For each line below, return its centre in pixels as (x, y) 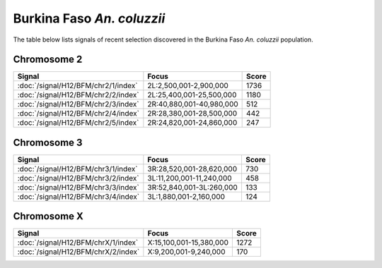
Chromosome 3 (48, 142)
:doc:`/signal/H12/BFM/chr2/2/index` (78, 95)
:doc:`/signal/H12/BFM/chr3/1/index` (77, 169)
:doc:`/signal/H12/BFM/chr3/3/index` (78, 187)
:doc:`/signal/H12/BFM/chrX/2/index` (79, 252)
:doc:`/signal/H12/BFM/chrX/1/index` (78, 243)
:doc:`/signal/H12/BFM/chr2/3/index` (78, 104)
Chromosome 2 (48, 60)
